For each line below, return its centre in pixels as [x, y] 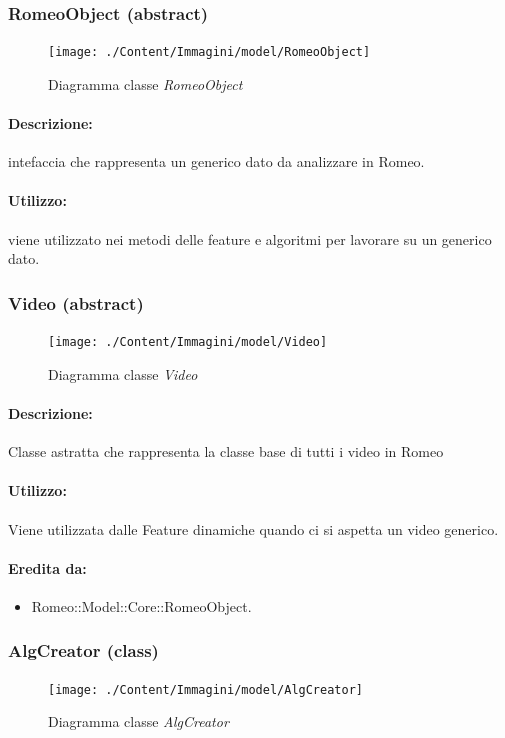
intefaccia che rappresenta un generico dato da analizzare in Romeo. [216, 161]
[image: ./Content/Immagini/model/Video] [188, 342]
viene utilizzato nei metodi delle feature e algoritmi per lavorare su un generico [250, 238]
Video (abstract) [76, 302]
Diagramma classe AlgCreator [138, 721]
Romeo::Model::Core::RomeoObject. [141, 605]
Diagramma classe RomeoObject [145, 83]
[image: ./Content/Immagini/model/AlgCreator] [205, 689]
